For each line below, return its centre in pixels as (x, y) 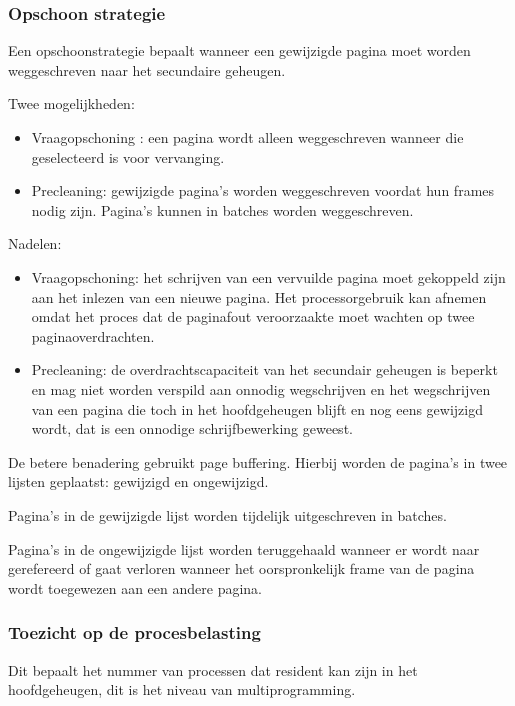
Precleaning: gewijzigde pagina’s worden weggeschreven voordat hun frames (263, 190)
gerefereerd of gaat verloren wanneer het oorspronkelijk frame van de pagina (241, 568)
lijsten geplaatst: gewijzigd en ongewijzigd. (138, 481)
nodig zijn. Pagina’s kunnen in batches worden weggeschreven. (222, 209)
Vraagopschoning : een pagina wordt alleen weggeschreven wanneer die (247, 137)
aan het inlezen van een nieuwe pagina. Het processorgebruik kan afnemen (259, 296)
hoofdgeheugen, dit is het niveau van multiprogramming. (182, 689)
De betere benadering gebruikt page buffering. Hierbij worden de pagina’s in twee (258, 461)
